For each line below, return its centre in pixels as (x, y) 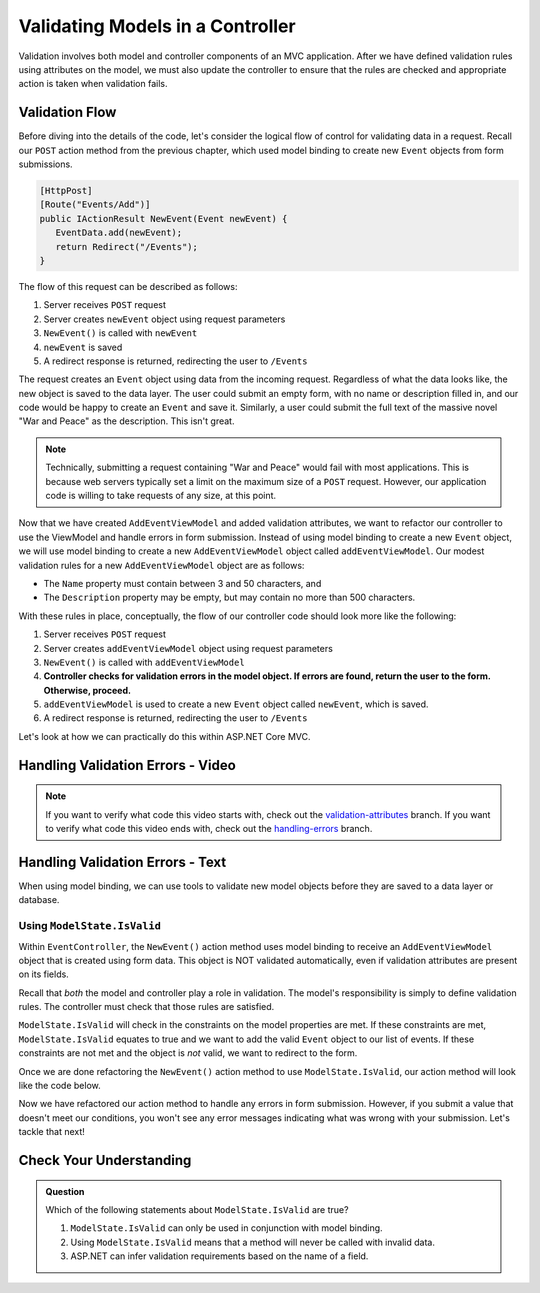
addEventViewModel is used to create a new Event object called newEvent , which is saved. (236, 704)
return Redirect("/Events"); (127, 246)
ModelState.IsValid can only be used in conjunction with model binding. (227, 1228)
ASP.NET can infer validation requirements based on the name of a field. (219, 1256)
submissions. (46, 164)
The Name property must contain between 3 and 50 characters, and (182, 583)
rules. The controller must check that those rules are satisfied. (146, 1007)
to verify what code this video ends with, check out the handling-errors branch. (209, 829)
